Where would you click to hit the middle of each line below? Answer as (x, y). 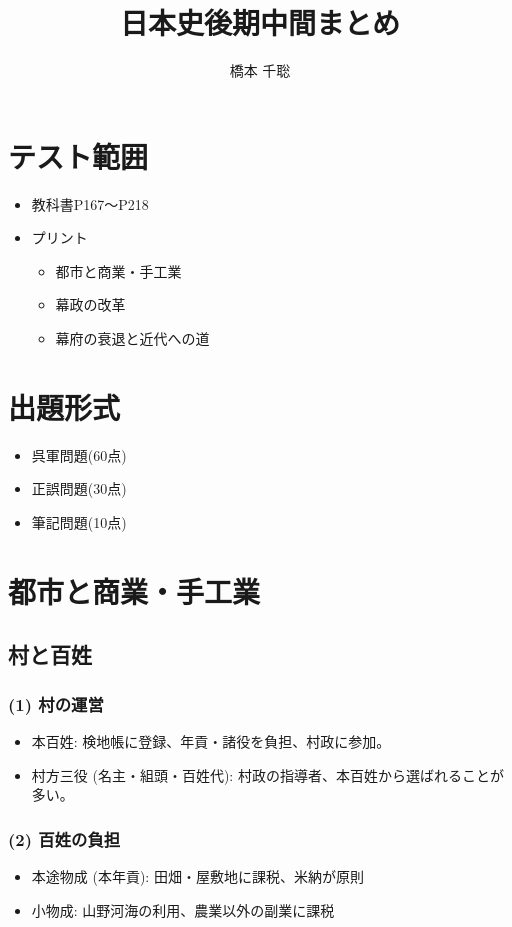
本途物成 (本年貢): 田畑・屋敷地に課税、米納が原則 (197, 875)
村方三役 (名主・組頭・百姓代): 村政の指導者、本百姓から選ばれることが (267, 774)
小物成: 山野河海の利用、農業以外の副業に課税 (183, 909)
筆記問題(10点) (79, 521)
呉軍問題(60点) (79, 454)
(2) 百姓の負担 (64, 838)
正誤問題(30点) (79, 488)
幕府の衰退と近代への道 (132, 338)
